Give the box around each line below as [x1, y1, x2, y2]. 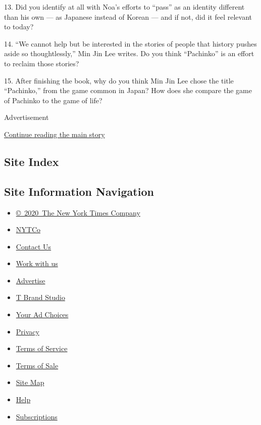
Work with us [16, 258, 58, 269]
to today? [4, 21, 34, 32]
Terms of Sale [16, 360, 59, 370]
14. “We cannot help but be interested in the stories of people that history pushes [4, 38, 257, 49]
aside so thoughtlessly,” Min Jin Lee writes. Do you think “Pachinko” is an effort [4, 48, 254, 59]
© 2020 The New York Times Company [16, 207, 140, 218]
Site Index [4, 153, 59, 169]
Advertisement [4, 112, 49, 122]
